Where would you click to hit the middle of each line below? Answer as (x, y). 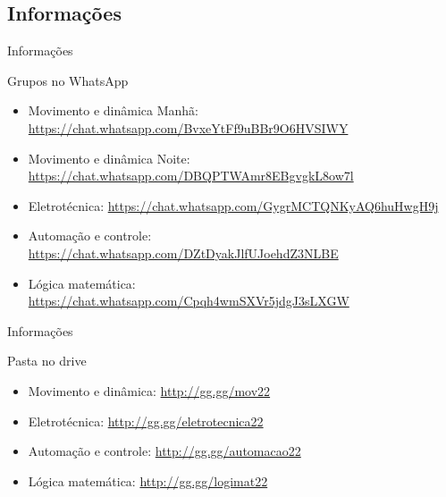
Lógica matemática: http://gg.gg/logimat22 (148, 480)
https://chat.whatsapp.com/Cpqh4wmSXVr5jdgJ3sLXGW (189, 301)
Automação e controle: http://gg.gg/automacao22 (164, 451)
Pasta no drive (47, 361)
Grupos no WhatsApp (68, 80)
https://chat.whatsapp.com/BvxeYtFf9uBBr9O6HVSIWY (188, 127)
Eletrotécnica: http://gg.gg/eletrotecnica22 (146, 421)
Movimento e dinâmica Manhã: (113, 110)
